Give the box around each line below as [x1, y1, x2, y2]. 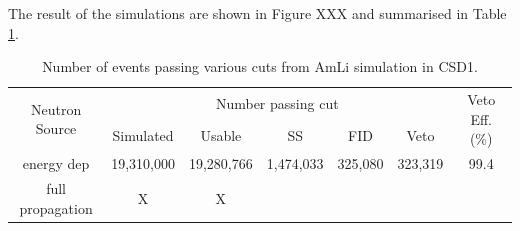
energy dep [22, 153, 90, 174]
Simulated [112, 124, 174, 145]
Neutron [30, 98, 82, 119]
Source [35, 118, 77, 139]
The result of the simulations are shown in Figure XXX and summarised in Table [8, 3, 507, 23]
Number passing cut [215, 92, 339, 113]
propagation [19, 197, 93, 218]
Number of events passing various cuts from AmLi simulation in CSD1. [42, 56, 478, 77]
